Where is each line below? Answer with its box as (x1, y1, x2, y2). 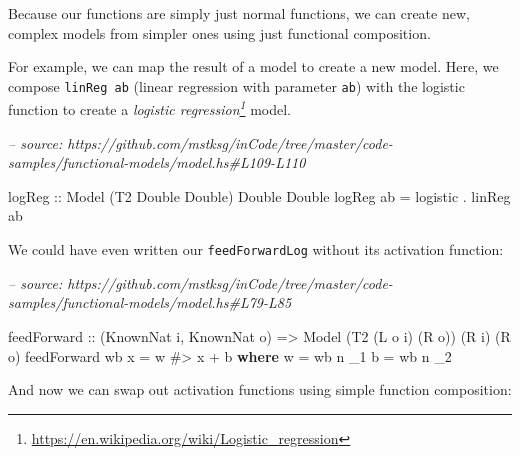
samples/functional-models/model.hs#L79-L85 (8, 292, 292, 313)
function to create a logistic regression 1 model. (8, 96, 291, 120)
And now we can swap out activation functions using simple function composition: (8, 379, 512, 400)
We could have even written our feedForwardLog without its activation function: (8, 239, 504, 260)
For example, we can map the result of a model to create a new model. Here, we (8, 56, 499, 77)
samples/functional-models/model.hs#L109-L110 (8, 152, 306, 173)
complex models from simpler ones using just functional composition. (8, 22, 431, 43)
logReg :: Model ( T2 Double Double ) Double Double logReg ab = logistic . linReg (8, 185, 511, 206)
